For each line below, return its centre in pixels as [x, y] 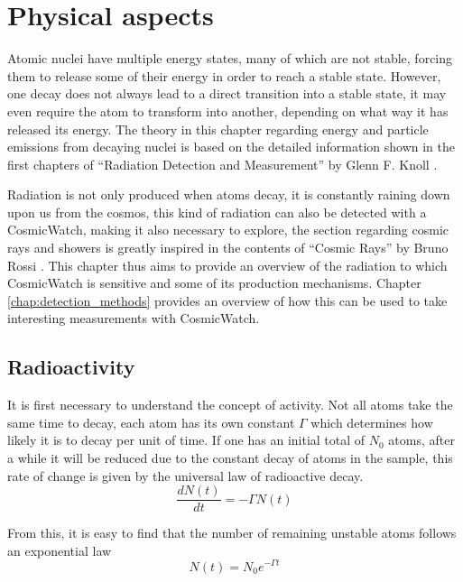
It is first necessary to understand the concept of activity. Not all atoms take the [230, 405]
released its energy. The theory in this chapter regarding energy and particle [218, 129]
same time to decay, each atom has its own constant [151, 422]
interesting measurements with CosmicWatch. [134, 318]
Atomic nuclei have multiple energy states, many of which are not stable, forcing [230, 58]
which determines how [372, 422]
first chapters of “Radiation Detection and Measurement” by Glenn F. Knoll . [222, 164]
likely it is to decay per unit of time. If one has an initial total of [186, 440]
